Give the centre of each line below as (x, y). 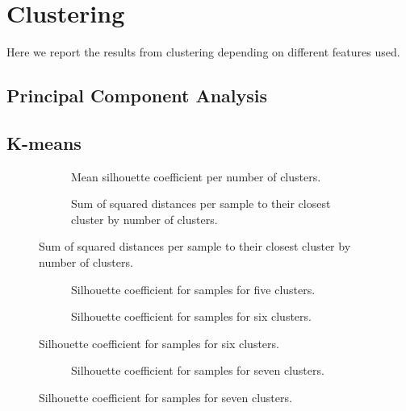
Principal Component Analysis (137, 95)
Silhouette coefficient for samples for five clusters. (193, 289)
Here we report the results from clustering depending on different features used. (203, 52)
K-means (44, 142)
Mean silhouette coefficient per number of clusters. (196, 176)
